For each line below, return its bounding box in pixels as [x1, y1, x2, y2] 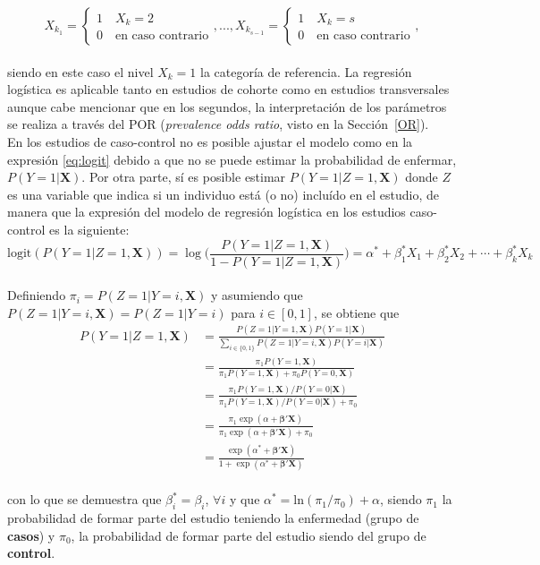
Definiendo [7, 286, 66, 304]
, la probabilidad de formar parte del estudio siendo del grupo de [71, 526, 426, 544]
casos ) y [7, 526, 55, 544]
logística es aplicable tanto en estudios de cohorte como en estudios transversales [7, 80, 450, 98]
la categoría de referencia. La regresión [199, 62, 412, 81]
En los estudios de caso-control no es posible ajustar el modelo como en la [7, 132, 413, 150]
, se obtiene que [313, 303, 400, 321]
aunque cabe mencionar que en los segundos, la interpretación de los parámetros [7, 97, 447, 116]
